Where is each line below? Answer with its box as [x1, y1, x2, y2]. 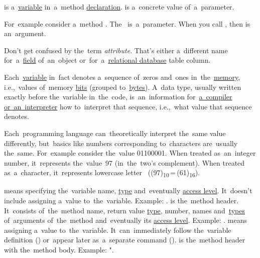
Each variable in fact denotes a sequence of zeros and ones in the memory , [4, 71, 240, 82]
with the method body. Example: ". [4, 244, 114, 254]
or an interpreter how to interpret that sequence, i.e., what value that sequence [4, 101, 252, 111]
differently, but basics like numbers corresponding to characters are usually [4, 138, 238, 148]
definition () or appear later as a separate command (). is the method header [4, 234, 245, 245]
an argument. [4, 28, 46, 39]
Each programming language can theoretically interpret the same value [4, 127, 226, 138]
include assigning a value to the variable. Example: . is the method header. [4, 195, 239, 206]
